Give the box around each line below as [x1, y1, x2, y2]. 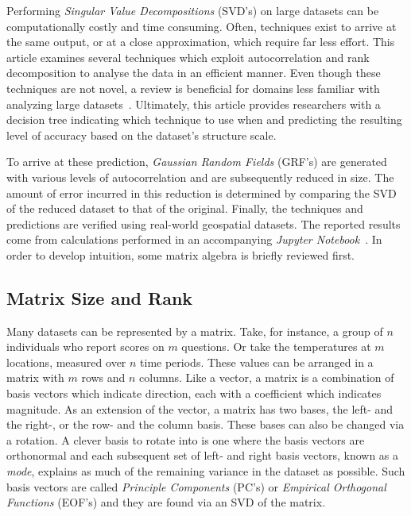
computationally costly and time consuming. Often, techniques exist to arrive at [6, 17, 397, 34]
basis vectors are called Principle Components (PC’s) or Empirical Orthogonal [6, 478, 386, 495]
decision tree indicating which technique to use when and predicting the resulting [6, 111, 402, 128]
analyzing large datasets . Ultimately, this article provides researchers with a [6, 95, 381, 112]
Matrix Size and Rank [6, 285, 193, 310]
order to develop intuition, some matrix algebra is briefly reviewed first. [6, 246, 355, 263]
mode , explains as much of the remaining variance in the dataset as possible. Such [6, 463, 405, 479]
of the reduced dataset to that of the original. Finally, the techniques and [6, 200, 363, 217]
